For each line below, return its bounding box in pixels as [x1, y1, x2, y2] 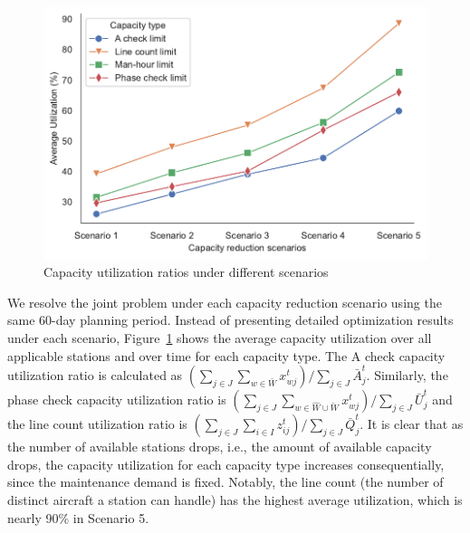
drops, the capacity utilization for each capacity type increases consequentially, [7, 454, 445, 473]
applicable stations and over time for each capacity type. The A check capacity [7, 346, 446, 365]
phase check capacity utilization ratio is [7, 390, 226, 409]
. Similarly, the [366, 366, 448, 385]
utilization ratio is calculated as [7, 366, 183, 385]
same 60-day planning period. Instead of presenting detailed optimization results [7, 310, 454, 329]
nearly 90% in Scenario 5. [7, 508, 149, 527]
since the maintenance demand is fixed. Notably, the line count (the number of [7, 472, 444, 491]
